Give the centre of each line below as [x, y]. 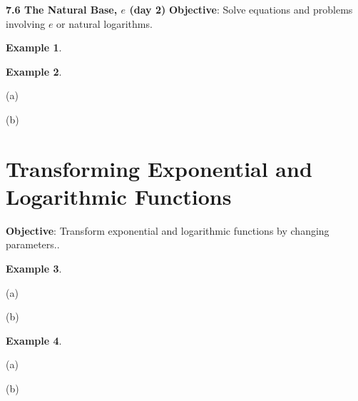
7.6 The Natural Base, [62, 9]
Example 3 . [34, 269]
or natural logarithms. [104, 23]
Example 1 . [34, 47]
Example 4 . [34, 340]
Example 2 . [34, 71]
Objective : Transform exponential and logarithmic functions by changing [168, 230]
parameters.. [33, 244]
